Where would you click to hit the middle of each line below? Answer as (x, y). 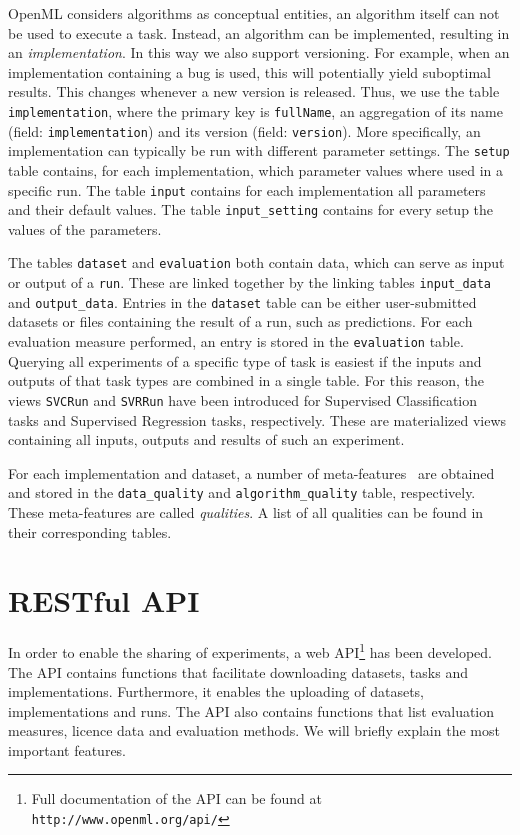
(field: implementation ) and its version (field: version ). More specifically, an (244, 130)
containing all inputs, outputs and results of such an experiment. (206, 439)
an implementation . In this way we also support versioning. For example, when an (259, 52)
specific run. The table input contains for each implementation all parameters (247, 189)
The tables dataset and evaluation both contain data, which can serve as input (256, 262)
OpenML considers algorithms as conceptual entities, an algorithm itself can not (254, 13)
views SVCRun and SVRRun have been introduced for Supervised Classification (243, 399)
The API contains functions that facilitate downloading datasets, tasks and (238, 671)
